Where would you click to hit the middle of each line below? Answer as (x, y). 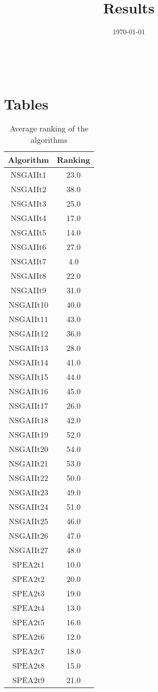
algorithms (49, 140)
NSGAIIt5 (28, 232)
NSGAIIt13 (28, 348)
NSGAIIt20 (28, 449)
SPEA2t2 (28, 579)
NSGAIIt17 (28, 406)
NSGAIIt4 (28, 218)
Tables (26, 103)
